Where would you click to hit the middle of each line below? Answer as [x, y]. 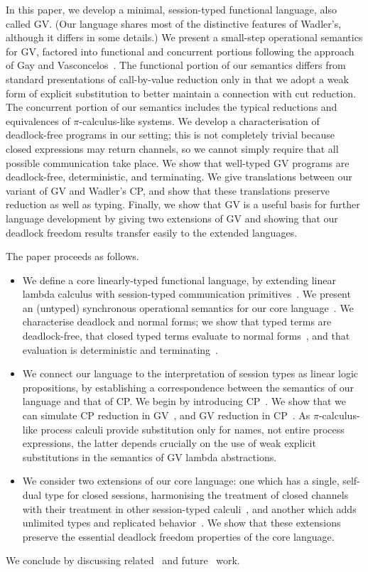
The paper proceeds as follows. [72, 256]
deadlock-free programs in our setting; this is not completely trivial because [170, 135]
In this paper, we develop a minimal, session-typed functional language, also [171, 9]
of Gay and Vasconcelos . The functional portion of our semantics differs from [176, 65]
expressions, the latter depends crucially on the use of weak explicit [169, 443]
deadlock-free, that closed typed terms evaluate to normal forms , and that [186, 336]
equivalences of [38, 120]
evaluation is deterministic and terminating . [120, 349]
